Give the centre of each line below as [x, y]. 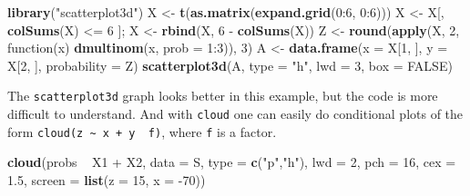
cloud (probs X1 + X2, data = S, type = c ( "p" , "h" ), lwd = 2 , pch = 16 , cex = [232, 162]
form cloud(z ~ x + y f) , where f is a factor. [142, 131]
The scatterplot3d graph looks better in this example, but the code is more [223, 96]
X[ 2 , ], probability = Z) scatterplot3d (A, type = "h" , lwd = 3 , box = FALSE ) [230, 65]
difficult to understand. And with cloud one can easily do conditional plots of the [235, 114]
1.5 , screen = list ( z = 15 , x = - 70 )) [107, 179]
